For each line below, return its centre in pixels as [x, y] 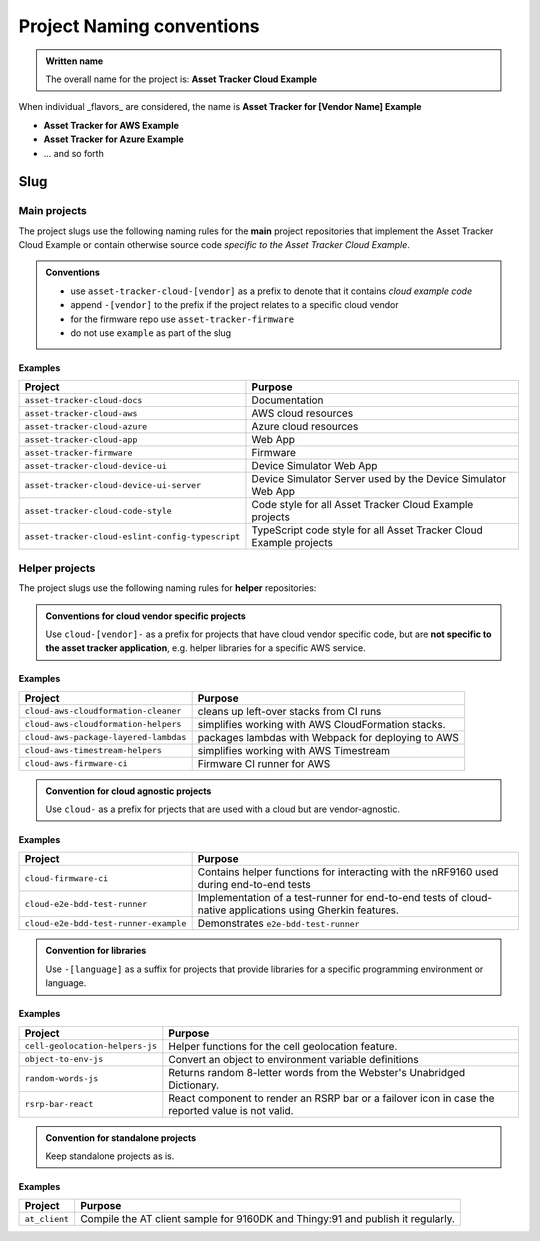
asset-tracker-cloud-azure [86, 426]
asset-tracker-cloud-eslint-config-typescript [132, 536]
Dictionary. [194, 1085]
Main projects [52, 211]
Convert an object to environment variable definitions [293, 1059]
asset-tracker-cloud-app [81, 439]
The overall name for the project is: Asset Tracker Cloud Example [181, 79]
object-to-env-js [64, 1059]
